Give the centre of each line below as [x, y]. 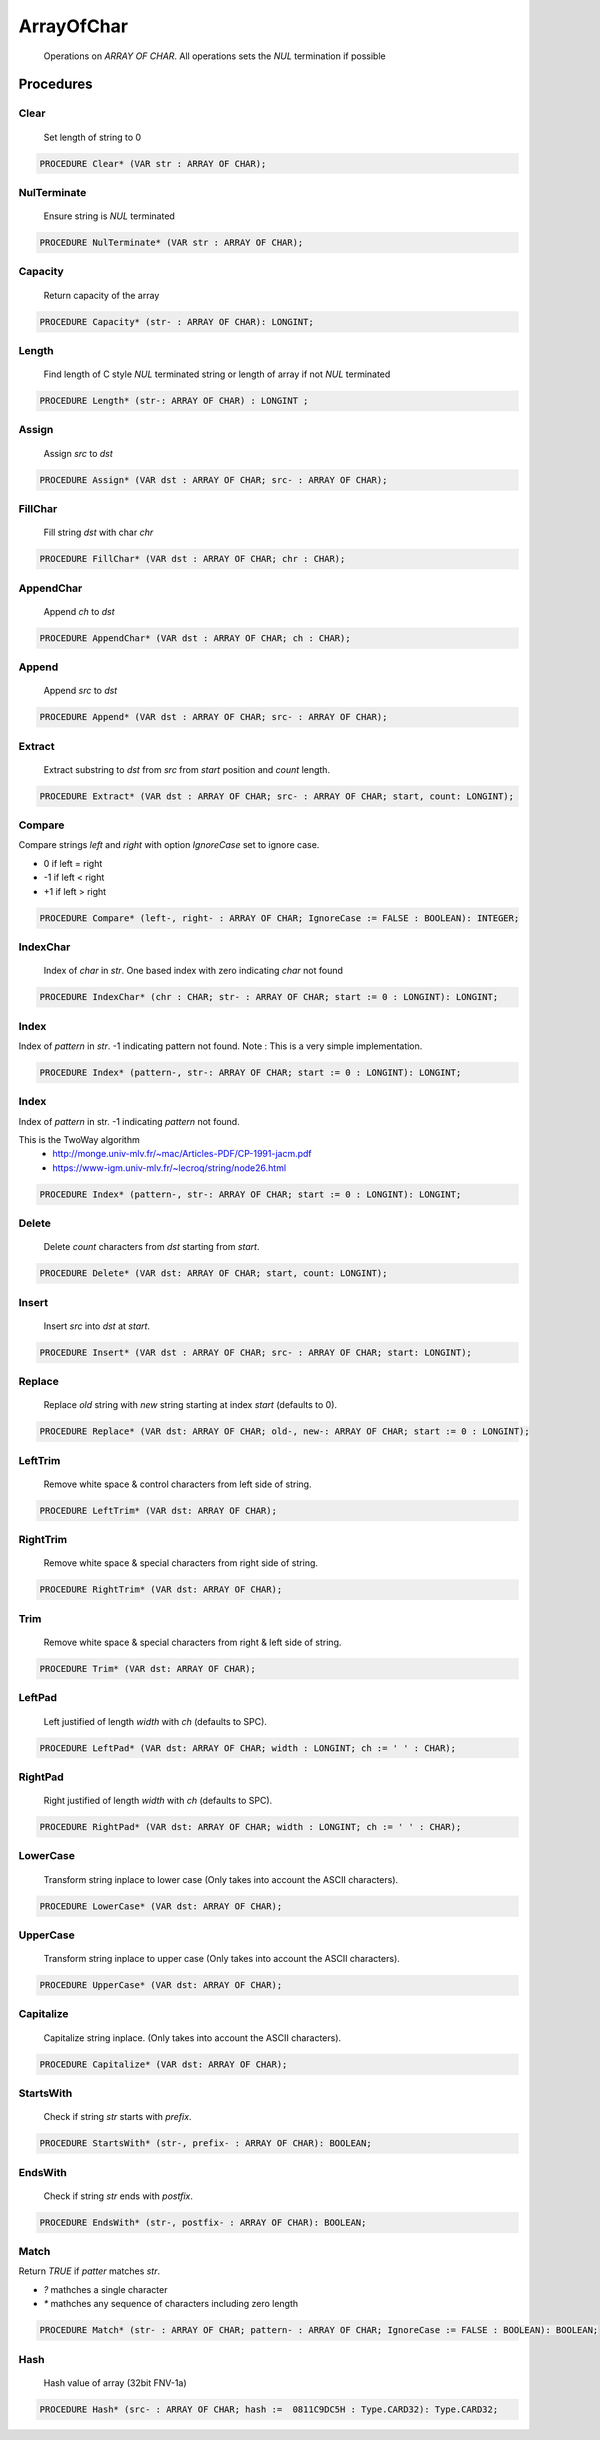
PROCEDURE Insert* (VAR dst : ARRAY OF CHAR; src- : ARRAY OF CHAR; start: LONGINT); [255, 1352]
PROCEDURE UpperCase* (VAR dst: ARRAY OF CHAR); [161, 1985]
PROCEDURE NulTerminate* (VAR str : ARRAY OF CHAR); [171, 243]
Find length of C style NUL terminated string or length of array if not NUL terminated [217, 374]
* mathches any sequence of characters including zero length [171, 2304]
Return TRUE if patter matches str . [89, 2271]
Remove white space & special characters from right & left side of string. [192, 1642]
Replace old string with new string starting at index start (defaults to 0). [190, 1405]
